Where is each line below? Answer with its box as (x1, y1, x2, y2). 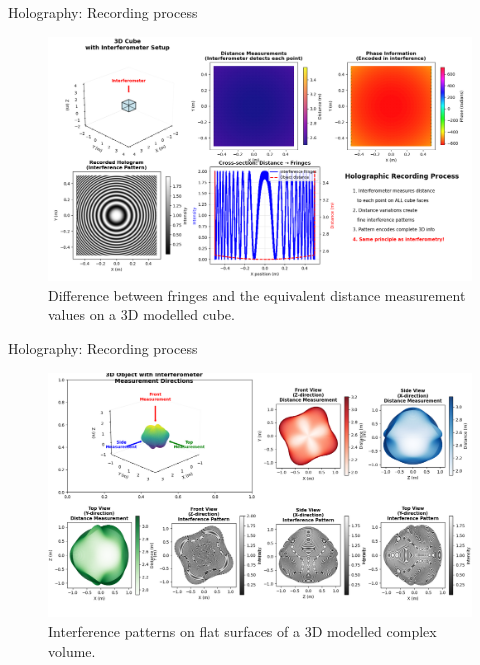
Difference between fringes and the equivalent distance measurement (48, 284, 466, 305)
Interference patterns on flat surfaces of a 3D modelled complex (48, 620, 437, 641)
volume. (48, 640, 96, 661)
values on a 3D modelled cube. (48, 304, 235, 325)
